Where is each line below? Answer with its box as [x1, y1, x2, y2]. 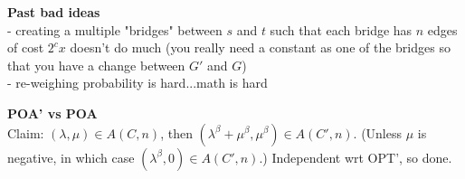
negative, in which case [7, 147, 135, 166]
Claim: [7, 123, 44, 142]
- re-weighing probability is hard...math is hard [7, 73, 268, 92]
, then [160, 123, 193, 142]
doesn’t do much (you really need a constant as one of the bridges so [70, 38, 451, 57]
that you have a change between [7, 55, 185, 74]
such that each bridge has [270, 20, 413, 39]
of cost [7, 38, 44, 57]
